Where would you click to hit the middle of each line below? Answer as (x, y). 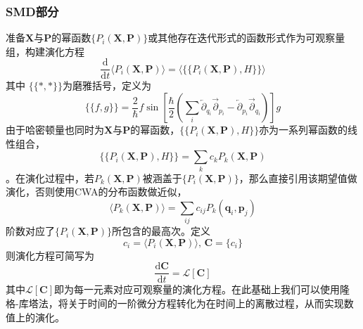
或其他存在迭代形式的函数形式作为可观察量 (247, 38)
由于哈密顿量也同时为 (55, 130)
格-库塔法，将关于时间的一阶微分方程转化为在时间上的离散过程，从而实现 (175, 303)
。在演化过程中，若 (50, 178)
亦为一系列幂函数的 (304, 130)
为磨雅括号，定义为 (107, 85)
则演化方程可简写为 (50, 255)
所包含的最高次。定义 (161, 231)
